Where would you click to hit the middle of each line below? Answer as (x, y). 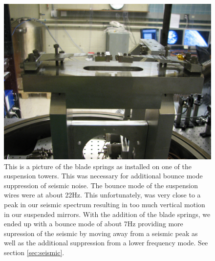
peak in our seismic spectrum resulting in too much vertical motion (105, 204)
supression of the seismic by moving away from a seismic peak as (101, 233)
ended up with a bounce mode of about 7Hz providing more (94, 224)
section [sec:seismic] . (34, 252)
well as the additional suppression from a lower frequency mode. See (106, 243)
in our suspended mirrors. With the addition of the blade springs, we (107, 214)
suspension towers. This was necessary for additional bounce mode (103, 176)
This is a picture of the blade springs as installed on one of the (98, 166)
